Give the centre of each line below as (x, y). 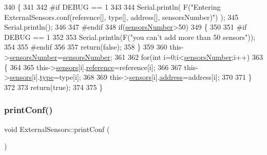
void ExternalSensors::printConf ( (57, 129)
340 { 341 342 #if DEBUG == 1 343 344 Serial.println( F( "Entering (112, 7)
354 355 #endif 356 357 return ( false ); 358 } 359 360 (86, 47)
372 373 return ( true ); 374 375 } (54, 87)
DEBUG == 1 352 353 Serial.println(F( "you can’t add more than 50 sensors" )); (130, 37)
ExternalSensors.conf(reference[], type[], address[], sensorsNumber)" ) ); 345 (121, 17)
